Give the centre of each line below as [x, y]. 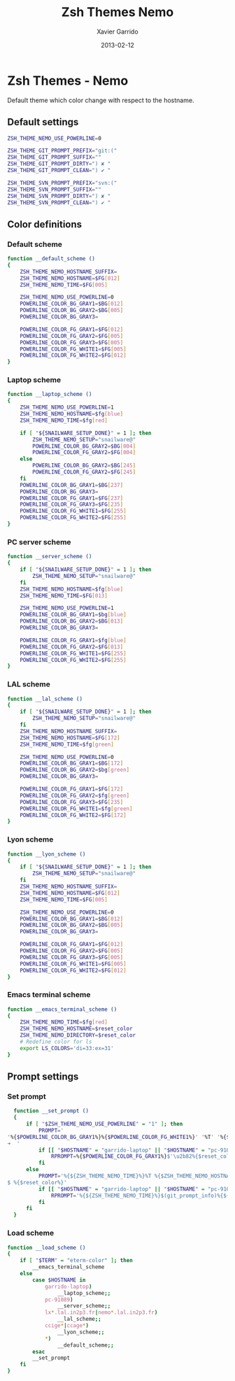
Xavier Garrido [117, 31]
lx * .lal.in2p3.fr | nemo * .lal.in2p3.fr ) [101, 1312]
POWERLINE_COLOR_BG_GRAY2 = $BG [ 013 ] [72, 621]
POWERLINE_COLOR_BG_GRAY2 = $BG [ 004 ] [84, 446]
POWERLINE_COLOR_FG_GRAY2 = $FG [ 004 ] [84, 453]
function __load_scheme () [47, 1247]
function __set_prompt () [51, 1111]
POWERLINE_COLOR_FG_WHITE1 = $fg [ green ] [76, 809]
